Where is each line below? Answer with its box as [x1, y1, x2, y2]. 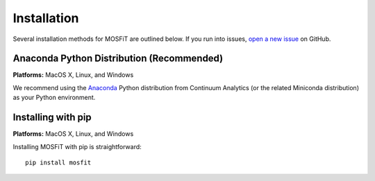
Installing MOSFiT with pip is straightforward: [12, 142, 142, 150]
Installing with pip [12, 112, 92, 123]
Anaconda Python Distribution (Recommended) [12, 53, 224, 64]
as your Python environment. [12, 94, 96, 102]
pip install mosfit [25, 158, 92, 166]
